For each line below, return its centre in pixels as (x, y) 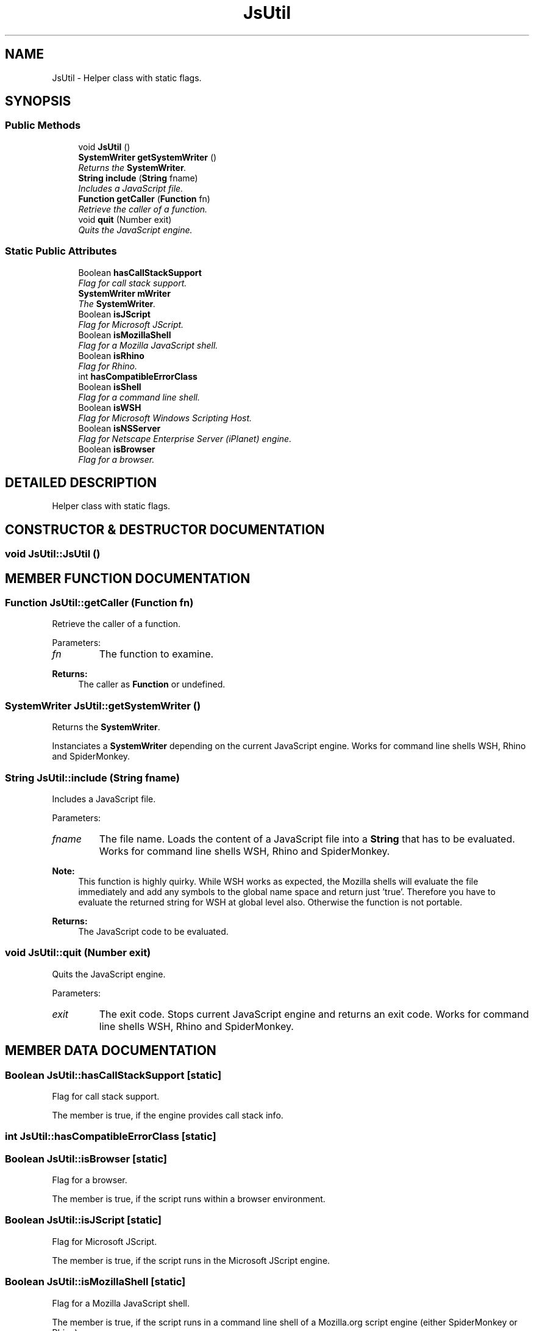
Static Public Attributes (61, 251)
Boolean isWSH (110, 407)
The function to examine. (156, 654)
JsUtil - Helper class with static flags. (127, 78)
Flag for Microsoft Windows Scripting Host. (165, 418)
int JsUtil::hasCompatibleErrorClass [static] (111, 1137)
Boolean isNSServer (119, 428)
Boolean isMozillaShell (125, 335)
